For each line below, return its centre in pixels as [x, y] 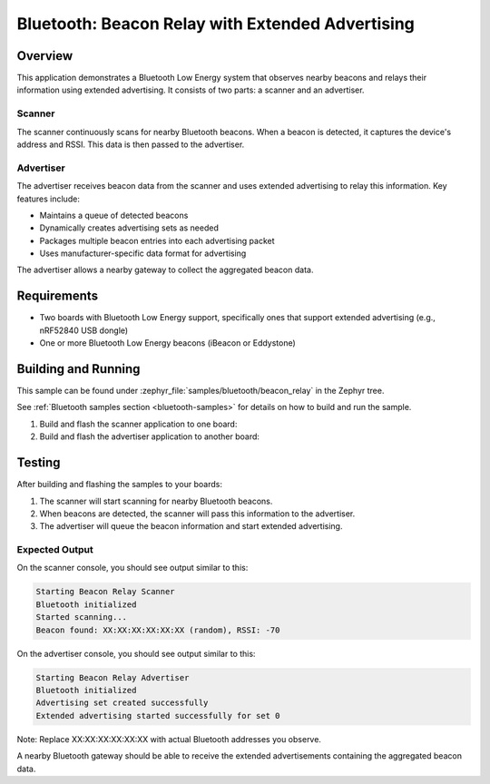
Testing [39, 463]
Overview [45, 56]
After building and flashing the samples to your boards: [119, 485]
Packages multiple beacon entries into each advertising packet [157, 240]
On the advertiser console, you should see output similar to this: [136, 653]
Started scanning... [81, 617]
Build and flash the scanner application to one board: [138, 424]
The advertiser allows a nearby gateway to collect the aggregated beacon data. [165, 270]
